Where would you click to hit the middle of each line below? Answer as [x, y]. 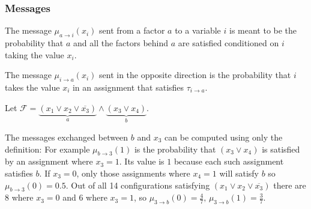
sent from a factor [132, 30]
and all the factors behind [121, 43]
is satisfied [281, 149]
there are [290, 185]
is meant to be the [263, 30]
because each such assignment [229, 161]
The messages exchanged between [67, 137]
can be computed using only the [224, 137]
